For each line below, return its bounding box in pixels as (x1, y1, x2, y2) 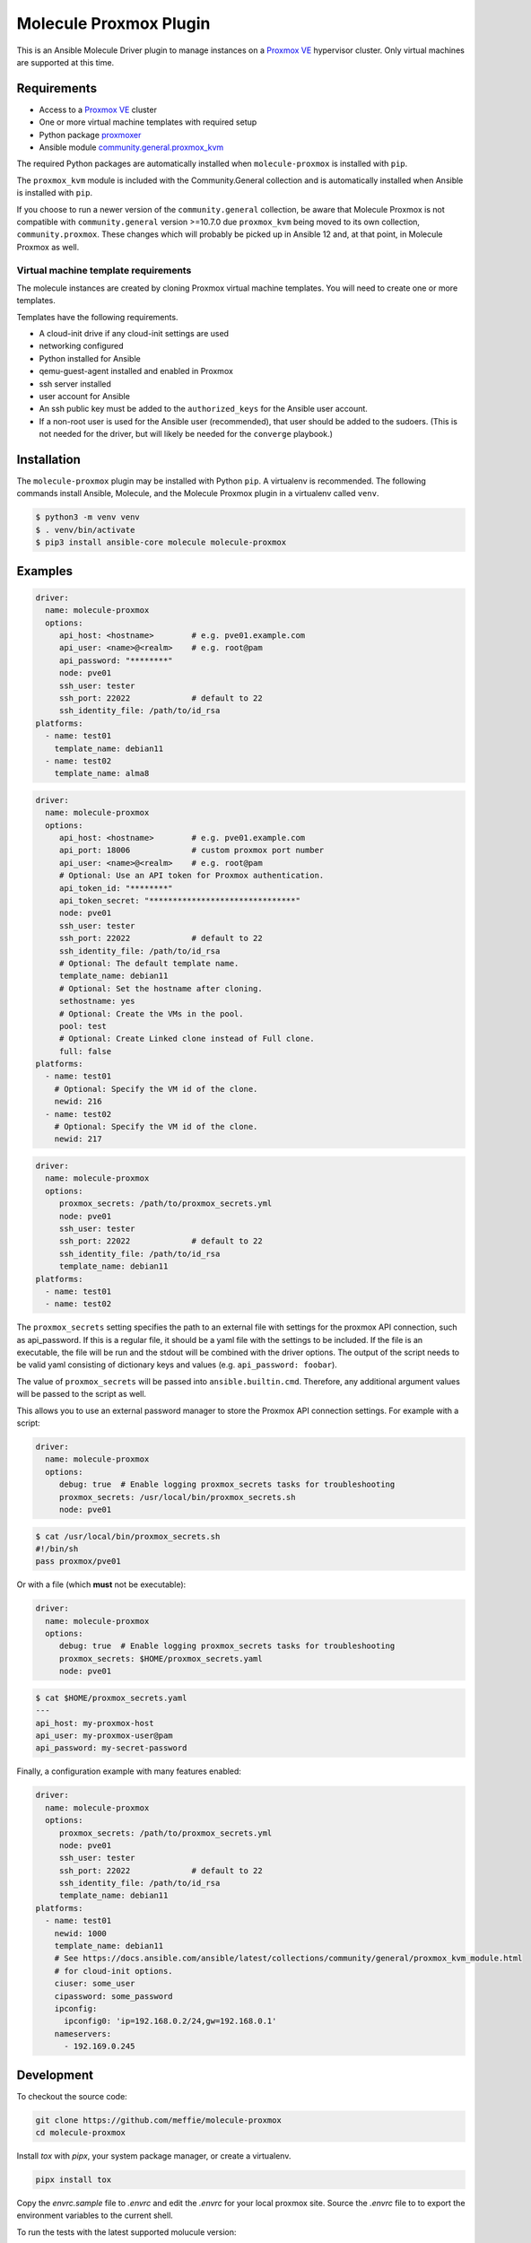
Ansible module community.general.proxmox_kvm (39, 142, 224, 153)
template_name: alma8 (54, 768, 150, 779)
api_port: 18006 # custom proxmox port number (58, 845, 325, 856)
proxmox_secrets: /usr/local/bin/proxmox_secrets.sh (58, 1492, 296, 1502)
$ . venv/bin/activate (35, 525, 135, 535)
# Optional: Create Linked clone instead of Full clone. (58, 1034, 315, 1044)
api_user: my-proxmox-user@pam (35, 1731, 174, 1741)
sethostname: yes (58, 996, 135, 1007)
